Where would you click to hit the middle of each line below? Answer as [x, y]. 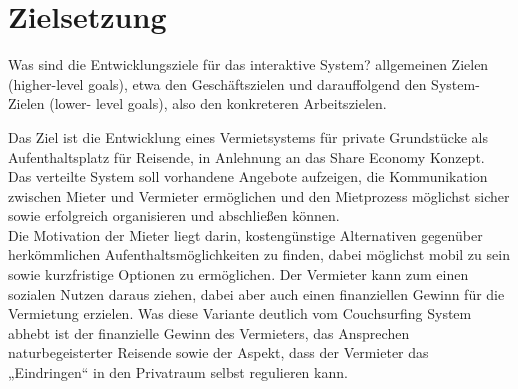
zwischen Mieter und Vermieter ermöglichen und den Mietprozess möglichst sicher [259, 195]
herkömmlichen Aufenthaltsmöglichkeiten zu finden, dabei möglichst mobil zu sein [259, 254]
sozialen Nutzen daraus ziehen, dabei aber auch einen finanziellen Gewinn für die [256, 293]
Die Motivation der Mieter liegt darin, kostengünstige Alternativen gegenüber [245, 234]
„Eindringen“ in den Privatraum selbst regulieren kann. [178, 372]
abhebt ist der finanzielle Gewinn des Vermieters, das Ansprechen [209, 332]
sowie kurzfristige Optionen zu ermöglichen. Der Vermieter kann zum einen [238, 274]
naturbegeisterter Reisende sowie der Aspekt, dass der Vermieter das [218, 352]
